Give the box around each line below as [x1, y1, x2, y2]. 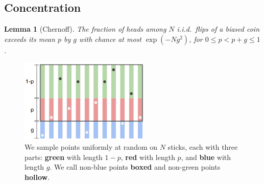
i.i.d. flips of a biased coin [177, 24, 260, 34]
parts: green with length [25, 151, 103, 162]
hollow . [25, 171, 50, 182]
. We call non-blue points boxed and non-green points [50, 162, 221, 172]
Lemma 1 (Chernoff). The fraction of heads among [4, 24, 166, 34]
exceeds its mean [4, 33, 55, 44]
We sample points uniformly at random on [25, 142, 158, 152]
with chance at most [79, 33, 141, 44]
